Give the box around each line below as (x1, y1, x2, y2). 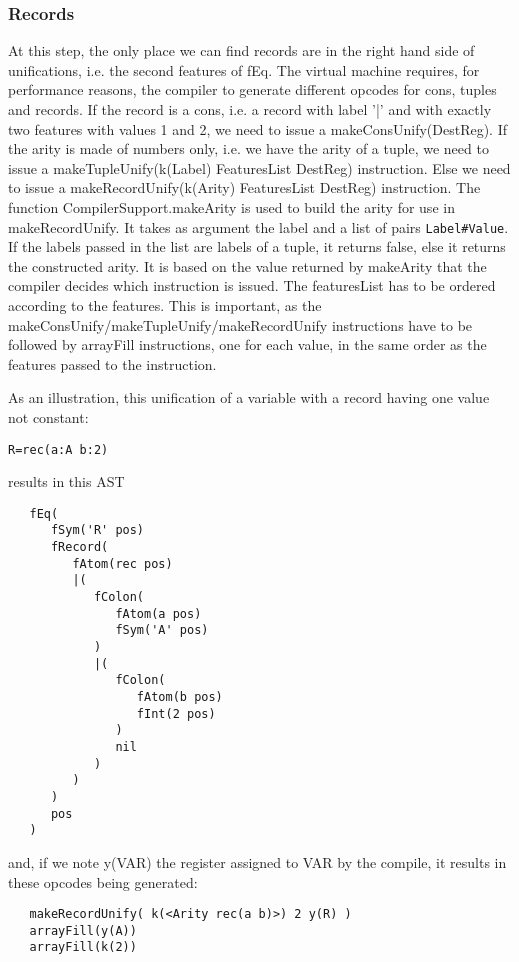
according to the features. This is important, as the (8, 295, 322, 315)
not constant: (8, 406, 89, 427)
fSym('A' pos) (115, 623, 209, 638)
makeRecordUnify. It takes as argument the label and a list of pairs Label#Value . (8, 216, 509, 237)
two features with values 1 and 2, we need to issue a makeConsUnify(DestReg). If (8, 118, 507, 139)
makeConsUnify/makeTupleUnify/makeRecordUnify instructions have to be (8, 314, 473, 335)
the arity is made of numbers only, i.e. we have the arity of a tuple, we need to (8, 138, 489, 159)
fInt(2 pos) (136, 706, 216, 721)
